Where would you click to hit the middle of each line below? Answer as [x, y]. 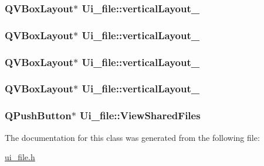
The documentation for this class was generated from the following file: [132, 137]
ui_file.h [20, 157]
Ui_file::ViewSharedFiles [140, 115]
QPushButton [38, 115]
